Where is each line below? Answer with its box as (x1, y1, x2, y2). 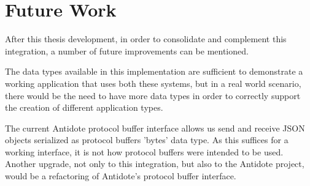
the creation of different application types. (5, 101, 163, 114)
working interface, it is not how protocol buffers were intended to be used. (5, 145, 284, 158)
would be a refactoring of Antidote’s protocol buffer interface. (5, 169, 236, 182)
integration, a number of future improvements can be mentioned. (5, 44, 249, 57)
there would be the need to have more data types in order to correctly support (5, 89, 301, 102)
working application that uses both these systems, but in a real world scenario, (5, 76, 301, 89)
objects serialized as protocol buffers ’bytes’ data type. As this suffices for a (5, 133, 289, 146)
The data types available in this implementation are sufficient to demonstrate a (5, 65, 303, 78)
